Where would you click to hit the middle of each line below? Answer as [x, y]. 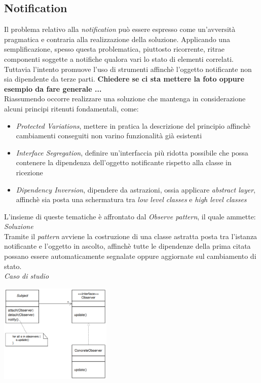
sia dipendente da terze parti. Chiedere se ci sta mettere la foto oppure [124, 79]
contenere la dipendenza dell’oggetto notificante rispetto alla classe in [124, 162]
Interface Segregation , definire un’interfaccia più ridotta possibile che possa [132, 152]
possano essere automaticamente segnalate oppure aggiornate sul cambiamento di [130, 256]
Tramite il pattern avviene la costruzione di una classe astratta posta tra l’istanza [131, 236]
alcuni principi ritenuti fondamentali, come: [71, 108]
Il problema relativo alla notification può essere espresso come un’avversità [120, 29]
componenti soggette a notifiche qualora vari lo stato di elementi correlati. [119, 59]
